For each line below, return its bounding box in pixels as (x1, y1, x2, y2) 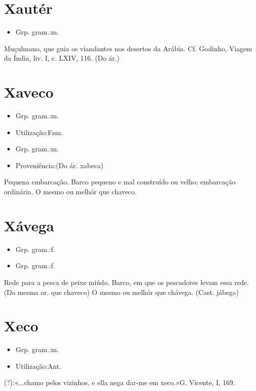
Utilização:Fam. (15, 127, 63, 137)
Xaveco (4, 82, 54, 102)
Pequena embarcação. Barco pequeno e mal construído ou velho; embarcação (4, 177, 236, 187)
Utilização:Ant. (15, 360, 61, 371)
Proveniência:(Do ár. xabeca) (15, 160, 104, 170)
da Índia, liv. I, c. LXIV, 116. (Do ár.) (4, 53, 120, 63)
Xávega (4, 215, 54, 235)
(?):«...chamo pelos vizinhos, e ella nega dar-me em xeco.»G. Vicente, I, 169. (4, 377, 235, 388)
